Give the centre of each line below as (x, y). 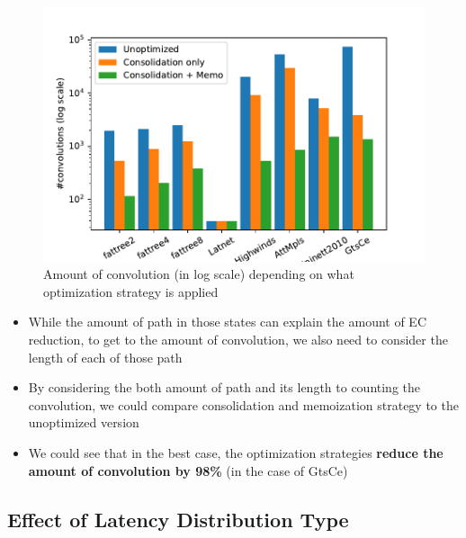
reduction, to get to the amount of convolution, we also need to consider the (238, 340)
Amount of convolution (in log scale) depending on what (199, 274)
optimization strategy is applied (131, 291)
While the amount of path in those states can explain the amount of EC (227, 322)
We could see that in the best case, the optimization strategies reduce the (236, 453)
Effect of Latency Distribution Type (178, 519)
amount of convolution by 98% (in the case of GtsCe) (188, 470)
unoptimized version (84, 422)
